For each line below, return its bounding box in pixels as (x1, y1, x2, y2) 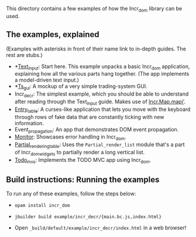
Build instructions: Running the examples (6, 174, 160, 184)
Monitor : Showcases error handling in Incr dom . (14, 133, 127, 142)
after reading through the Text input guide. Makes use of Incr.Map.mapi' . (14, 98, 186, 106)
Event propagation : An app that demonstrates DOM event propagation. (14, 126, 179, 134)
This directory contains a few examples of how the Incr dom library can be (6, 5, 183, 13)
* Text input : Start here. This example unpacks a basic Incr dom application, (14, 63, 190, 71)
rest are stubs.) (6, 51, 43, 58)
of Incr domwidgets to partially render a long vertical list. (14, 148, 145, 157)
